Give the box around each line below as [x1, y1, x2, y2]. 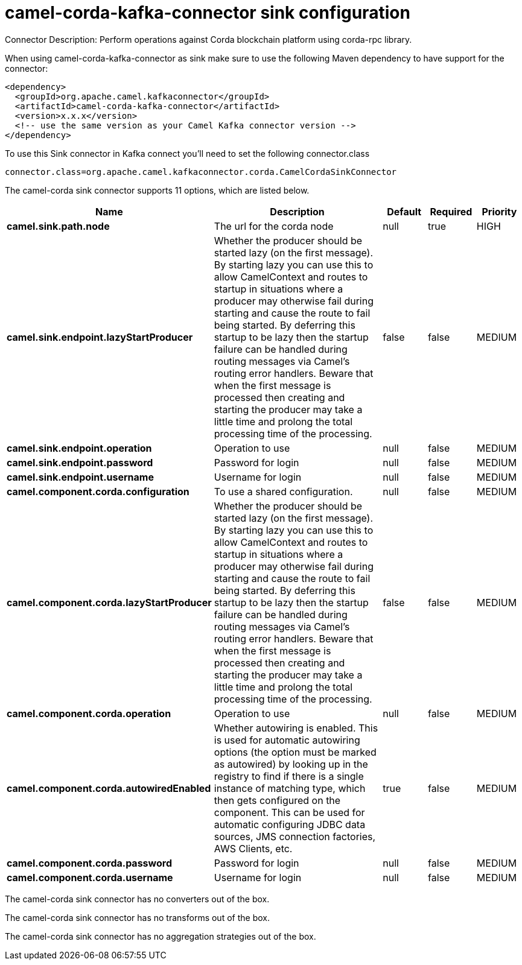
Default [387, 205, 422, 218]
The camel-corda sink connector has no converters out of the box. [5, 893, 270, 904]
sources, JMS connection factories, [214, 830, 376, 843]
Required [430, 205, 473, 218]
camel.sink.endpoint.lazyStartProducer [7, 331, 193, 343]
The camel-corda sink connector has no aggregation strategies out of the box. [5, 931, 316, 941]
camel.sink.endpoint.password [7, 456, 153, 469]
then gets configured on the [214, 794, 341, 806]
